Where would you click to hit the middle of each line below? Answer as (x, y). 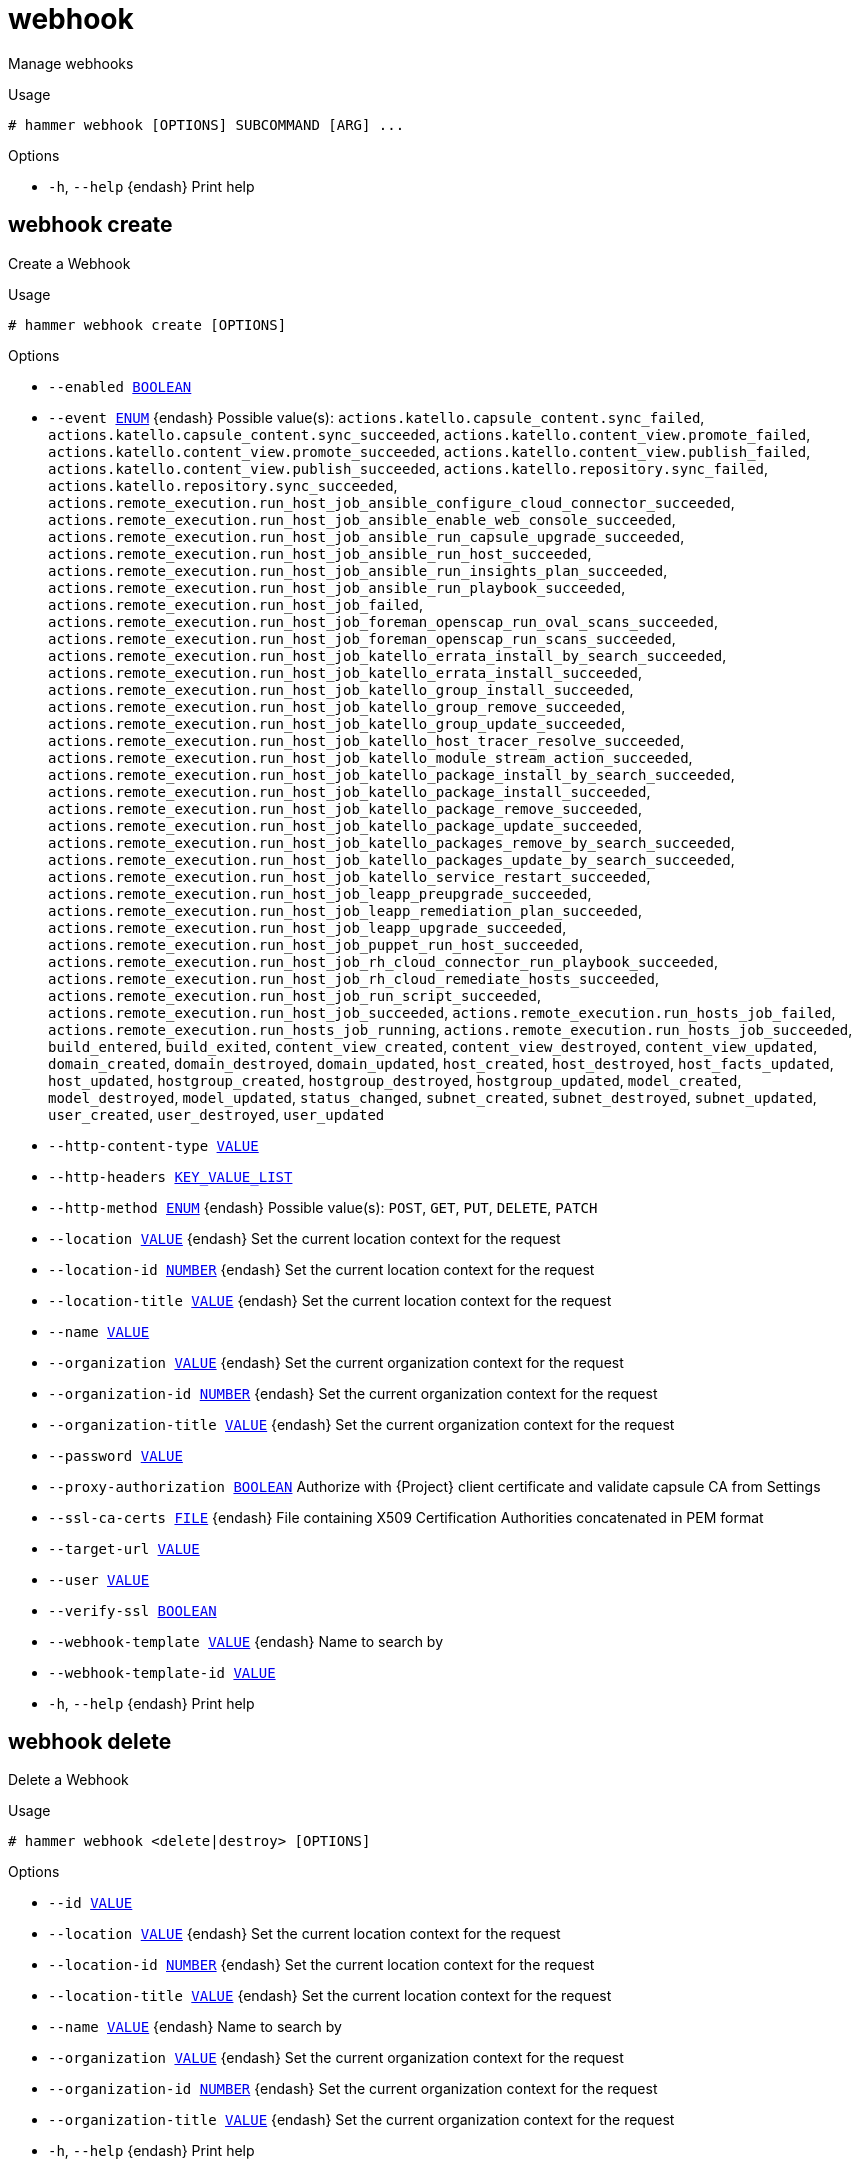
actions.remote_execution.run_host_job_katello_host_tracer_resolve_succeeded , (366, 740)
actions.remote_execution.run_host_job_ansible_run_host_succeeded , (320, 553)
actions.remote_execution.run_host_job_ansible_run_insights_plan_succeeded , (358, 570)
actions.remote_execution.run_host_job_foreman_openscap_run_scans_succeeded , (362, 638)
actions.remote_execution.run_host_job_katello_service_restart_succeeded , (349, 876)
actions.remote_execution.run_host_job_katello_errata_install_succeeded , (345, 672)
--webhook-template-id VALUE (162, 1672)
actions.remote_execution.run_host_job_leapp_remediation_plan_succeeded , (345, 910)
